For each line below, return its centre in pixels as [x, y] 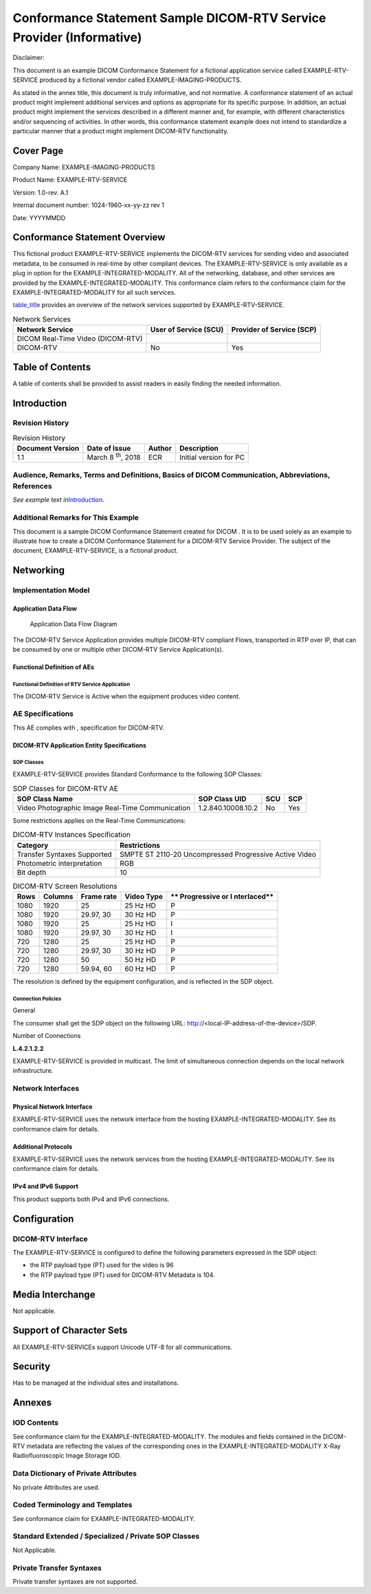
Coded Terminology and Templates [72, 1505]
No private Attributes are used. [56, 1487]
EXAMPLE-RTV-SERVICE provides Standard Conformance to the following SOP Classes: [137, 774]
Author [160, 449]
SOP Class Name [45, 798]
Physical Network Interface [53, 1106]
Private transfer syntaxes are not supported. [75, 1581]
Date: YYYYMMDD [39, 217]
